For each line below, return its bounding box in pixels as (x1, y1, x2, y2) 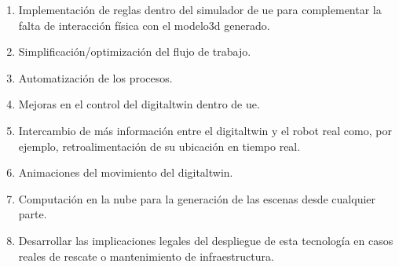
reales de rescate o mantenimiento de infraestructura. (18, 247, 274, 264)
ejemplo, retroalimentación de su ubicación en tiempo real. (18, 137, 301, 154)
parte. (18, 206, 47, 222)
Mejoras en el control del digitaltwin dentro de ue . (18, 96, 260, 112)
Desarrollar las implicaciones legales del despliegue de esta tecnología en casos (18, 232, 394, 248)
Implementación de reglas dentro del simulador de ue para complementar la (18, 2, 382, 17)
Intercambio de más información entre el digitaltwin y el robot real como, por (18, 122, 392, 138)
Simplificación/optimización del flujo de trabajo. (18, 43, 251, 60)
